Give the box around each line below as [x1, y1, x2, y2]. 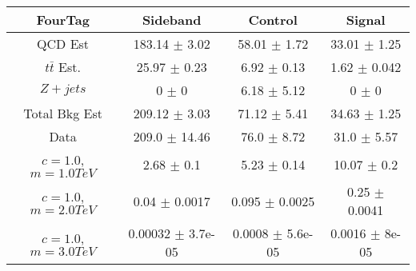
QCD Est [37, 34, 90, 53]
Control [248, 10, 298, 29]
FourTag [36, 10, 90, 29]
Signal [346, 10, 386, 29]
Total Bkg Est [23, 104, 102, 122]
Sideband [142, 10, 202, 29]
